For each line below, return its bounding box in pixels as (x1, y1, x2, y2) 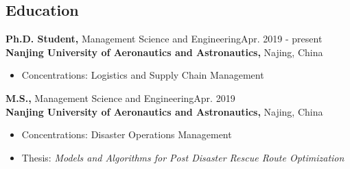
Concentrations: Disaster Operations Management (21, 127, 232, 142)
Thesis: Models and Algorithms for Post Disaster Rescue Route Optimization (21, 150, 345, 164)
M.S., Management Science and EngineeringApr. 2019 (5, 90, 235, 105)
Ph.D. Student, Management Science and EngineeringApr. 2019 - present (5, 31, 323, 46)
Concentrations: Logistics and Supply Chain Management (21, 68, 264, 82)
